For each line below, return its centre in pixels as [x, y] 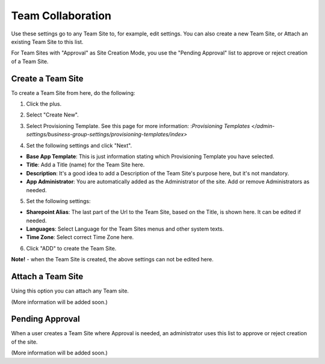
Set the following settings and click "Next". [79, 145]
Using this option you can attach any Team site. [70, 291]
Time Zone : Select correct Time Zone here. [80, 237]
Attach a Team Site [47, 277]
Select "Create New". [53, 115]
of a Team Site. [30, 61]
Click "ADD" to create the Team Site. [71, 248]
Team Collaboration [61, 16]
